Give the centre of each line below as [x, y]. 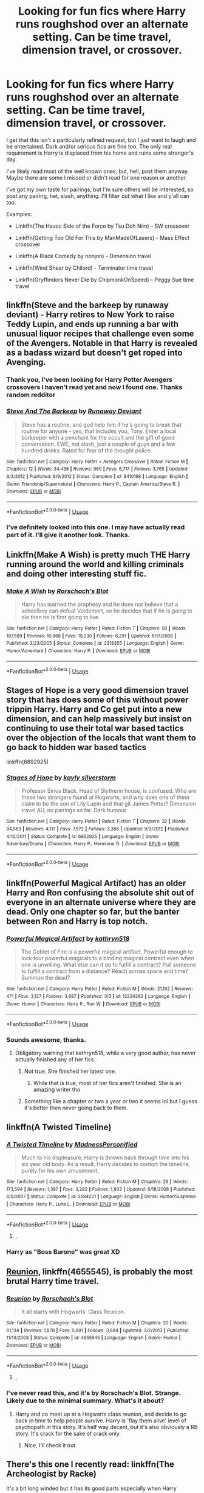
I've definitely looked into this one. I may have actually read [96, 527]
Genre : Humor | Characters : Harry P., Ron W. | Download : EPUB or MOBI [83, 1004]
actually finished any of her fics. [55, 1059]
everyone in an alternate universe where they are [101, 902]
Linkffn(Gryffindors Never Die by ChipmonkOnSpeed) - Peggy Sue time [104, 279]
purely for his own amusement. [60, 1171]
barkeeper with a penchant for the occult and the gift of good [98, 437]
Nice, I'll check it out [50, 1445]
